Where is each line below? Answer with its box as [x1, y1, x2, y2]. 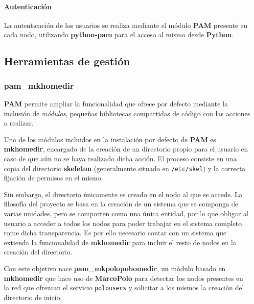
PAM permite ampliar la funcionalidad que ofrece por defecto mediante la [4, 98, 228, 108]
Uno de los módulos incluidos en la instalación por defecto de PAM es [4, 134, 216, 144]
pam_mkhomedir [4, 79, 74, 91]
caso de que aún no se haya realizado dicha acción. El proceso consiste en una [4, 153, 237, 163]
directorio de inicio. [4, 292, 62, 302]
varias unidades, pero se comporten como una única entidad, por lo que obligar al [4, 208, 249, 218]
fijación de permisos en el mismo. [4, 173, 103, 183]
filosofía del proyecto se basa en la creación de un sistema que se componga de [4, 199, 238, 209]
